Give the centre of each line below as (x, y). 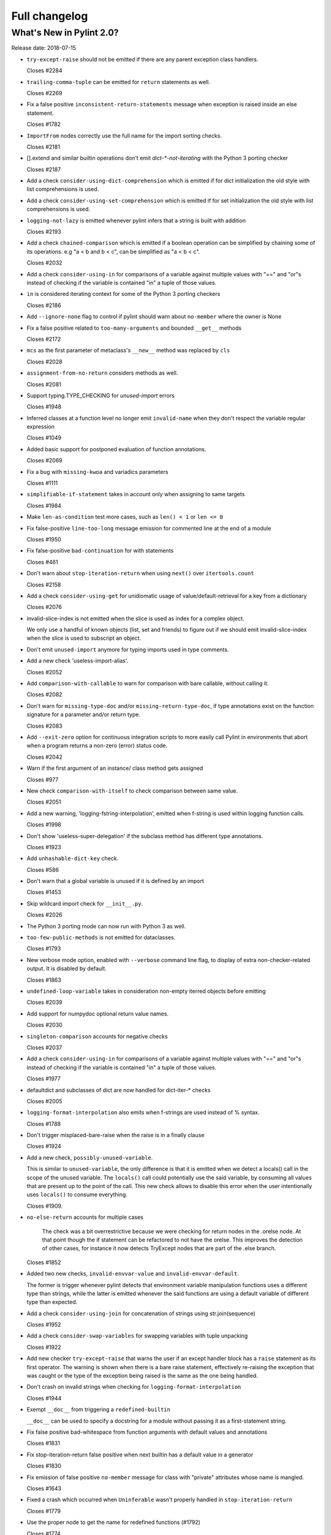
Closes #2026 (44, 915)
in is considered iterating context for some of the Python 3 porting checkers (124, 294)
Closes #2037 (44, 1047)
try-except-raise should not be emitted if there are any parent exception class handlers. (143, 59)
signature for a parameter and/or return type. (84, 715)
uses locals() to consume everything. (77, 1195)
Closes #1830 (44, 1466)
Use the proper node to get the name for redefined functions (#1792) (113, 1522)
